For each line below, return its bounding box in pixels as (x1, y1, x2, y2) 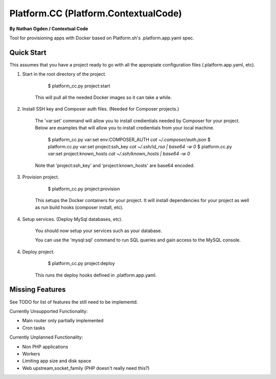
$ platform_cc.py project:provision (48, 186, 120, 192)
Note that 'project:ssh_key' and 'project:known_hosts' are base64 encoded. (35, 162, 195, 168)
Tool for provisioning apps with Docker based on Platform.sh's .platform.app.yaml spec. (9, 35, 194, 41)
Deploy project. (22, 249, 55, 255)
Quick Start (9, 48, 47, 57)
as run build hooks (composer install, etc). (35, 205, 124, 211)
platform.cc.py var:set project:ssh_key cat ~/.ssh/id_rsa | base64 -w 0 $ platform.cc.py (48, 143, 232, 149)
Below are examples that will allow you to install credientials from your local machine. (35, 125, 215, 131)
